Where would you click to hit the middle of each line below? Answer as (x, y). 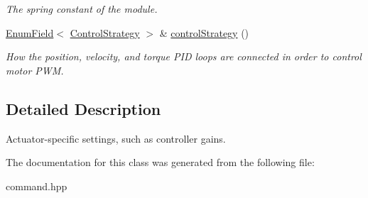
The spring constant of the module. (82, 9)
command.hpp (37, 186)
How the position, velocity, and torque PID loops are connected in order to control (184, 56)
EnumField (30, 32)
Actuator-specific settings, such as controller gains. (116, 138)
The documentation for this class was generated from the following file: (160, 162)
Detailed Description (83, 108)
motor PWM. (35, 70)
